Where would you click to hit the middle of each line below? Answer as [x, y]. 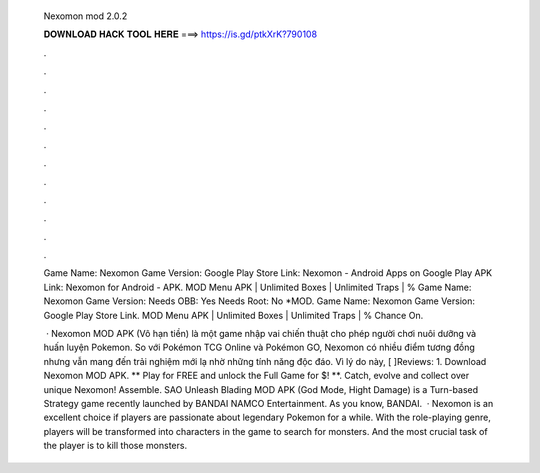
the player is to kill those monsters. [115, 446]
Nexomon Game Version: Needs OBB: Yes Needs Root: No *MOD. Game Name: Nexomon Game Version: [259, 301]
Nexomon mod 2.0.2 [85, 16]
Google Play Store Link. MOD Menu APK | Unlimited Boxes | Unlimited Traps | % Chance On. [233, 315]
